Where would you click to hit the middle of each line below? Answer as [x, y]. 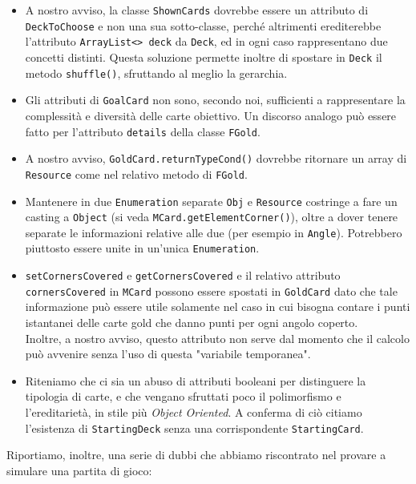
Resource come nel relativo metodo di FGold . [136, 173]
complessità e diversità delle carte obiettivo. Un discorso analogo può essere [211, 115]
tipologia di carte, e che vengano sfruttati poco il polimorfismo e [183, 396]
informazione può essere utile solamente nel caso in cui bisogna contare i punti [218, 307]
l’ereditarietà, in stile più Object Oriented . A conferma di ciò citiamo [194, 412]
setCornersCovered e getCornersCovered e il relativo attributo [183, 275]
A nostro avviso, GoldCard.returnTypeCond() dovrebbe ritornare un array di [216, 158]
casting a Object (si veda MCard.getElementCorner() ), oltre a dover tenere [212, 217]
